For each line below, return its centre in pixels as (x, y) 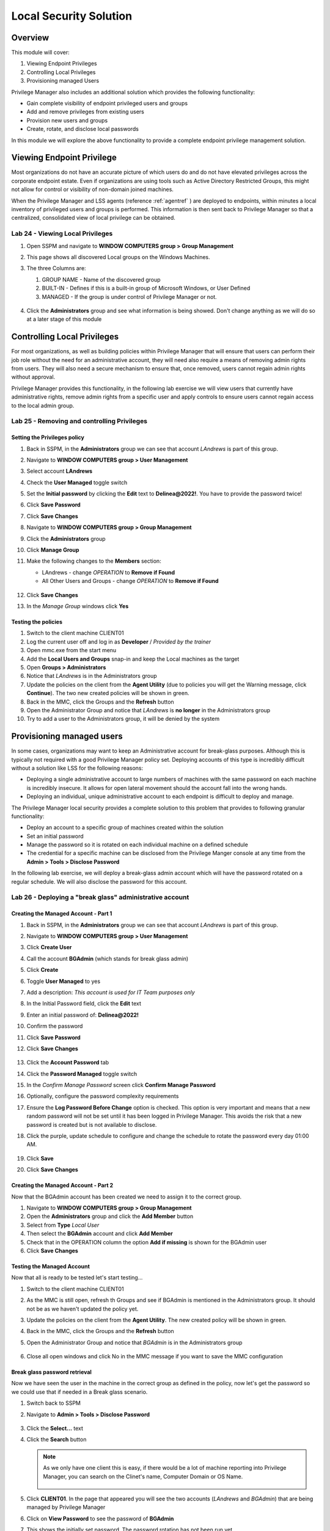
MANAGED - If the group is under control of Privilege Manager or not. (129, 296)
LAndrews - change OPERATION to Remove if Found (108, 572)
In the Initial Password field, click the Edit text (84, 1004)
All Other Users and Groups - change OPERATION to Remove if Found (130, 581)
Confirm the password (55, 1026)
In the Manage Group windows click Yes (78, 606)
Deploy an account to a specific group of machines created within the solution (125, 827)
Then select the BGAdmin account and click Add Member (100, 1233)
